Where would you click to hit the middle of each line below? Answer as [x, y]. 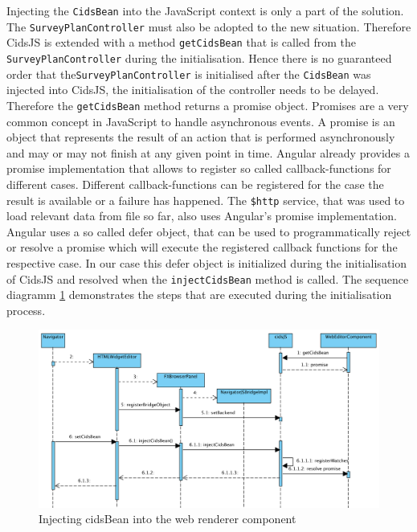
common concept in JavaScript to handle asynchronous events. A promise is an [201, 121]
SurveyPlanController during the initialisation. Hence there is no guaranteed [199, 57]
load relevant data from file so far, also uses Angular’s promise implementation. [202, 216]
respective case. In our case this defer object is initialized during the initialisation [207, 262]
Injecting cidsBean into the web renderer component [168, 519]
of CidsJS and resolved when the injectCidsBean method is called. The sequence [208, 278]
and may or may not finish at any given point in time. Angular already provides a [208, 152]
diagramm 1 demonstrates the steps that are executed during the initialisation [199, 295]
